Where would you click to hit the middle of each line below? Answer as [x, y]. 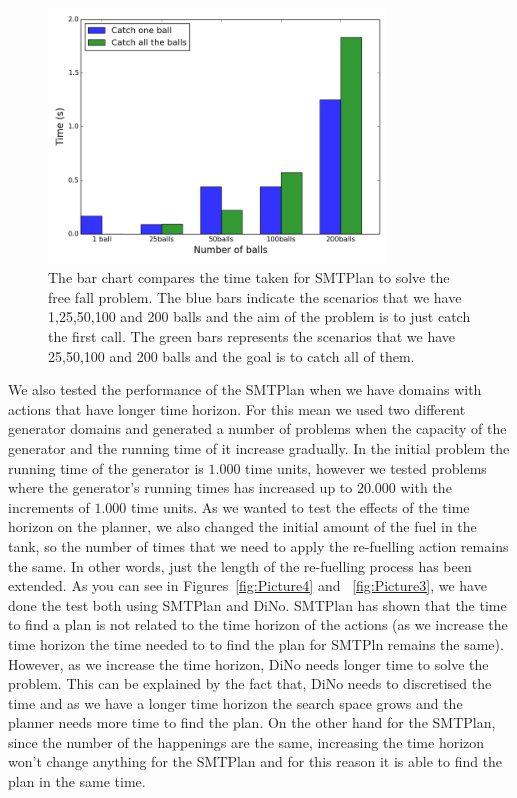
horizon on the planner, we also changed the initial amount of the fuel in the [242, 526]
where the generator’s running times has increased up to [180, 487]
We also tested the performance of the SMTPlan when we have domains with [245, 389]
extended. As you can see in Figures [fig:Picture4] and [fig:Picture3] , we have [247, 585]
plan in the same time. [77, 781]
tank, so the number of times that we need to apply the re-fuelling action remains [258, 545]
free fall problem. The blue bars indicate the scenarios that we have [255, 296]
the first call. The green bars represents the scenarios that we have [252, 336]
